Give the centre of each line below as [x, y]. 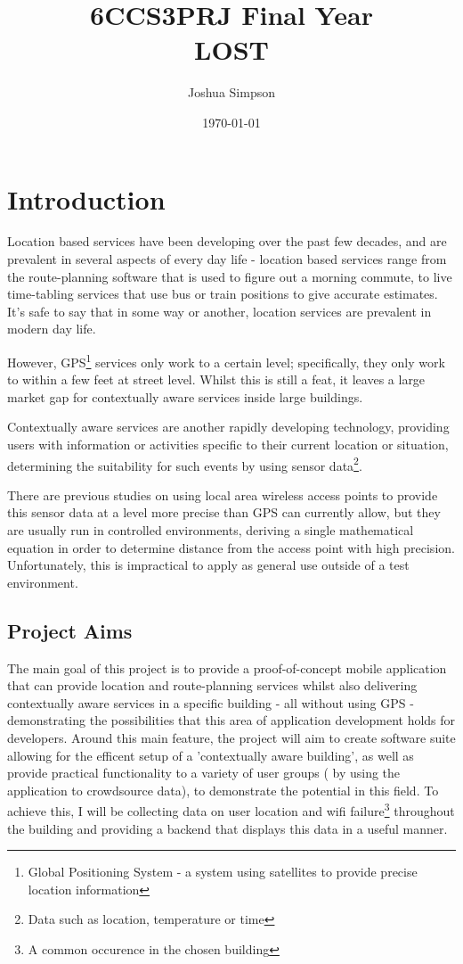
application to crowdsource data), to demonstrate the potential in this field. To [223, 790]
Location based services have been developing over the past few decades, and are [227, 241]
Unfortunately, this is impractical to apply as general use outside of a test [208, 565]
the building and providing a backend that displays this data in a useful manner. [227, 828]
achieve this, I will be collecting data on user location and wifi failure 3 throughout [231, 810]
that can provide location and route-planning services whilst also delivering [212, 685]
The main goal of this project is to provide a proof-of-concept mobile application [227, 667]
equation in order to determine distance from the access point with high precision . [231, 547]
